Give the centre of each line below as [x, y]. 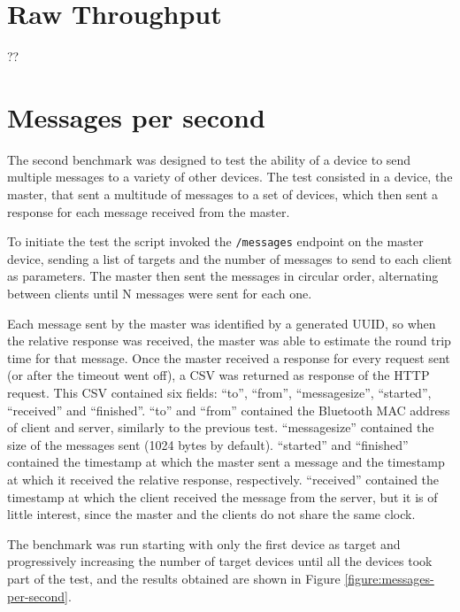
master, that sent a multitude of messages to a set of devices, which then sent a [223, 194]
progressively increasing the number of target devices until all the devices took [220, 561]
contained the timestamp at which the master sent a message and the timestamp [226, 462]
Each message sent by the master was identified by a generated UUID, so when [222, 323]
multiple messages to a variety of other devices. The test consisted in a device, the [230, 177]
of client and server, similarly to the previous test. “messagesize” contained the [221, 427]
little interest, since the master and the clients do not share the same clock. [211, 514]
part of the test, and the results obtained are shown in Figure [174, 578]
